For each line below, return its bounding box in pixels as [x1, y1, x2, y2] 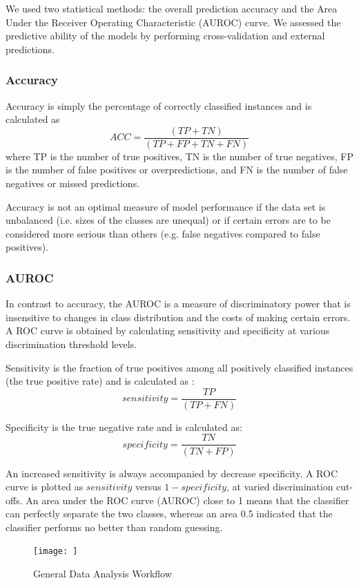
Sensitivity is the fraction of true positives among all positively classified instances [6, 360, 353, 374]
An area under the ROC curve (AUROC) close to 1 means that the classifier [26, 492, 349, 507]
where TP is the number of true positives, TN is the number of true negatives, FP [6, 148, 353, 163]
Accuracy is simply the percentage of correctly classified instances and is [6, 98, 312, 113]
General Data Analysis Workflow [33, 566, 172, 581]
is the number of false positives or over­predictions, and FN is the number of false [6, 162, 348, 177]
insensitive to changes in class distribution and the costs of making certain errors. [6, 309, 351, 324]
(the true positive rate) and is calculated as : [6, 374, 195, 388]
